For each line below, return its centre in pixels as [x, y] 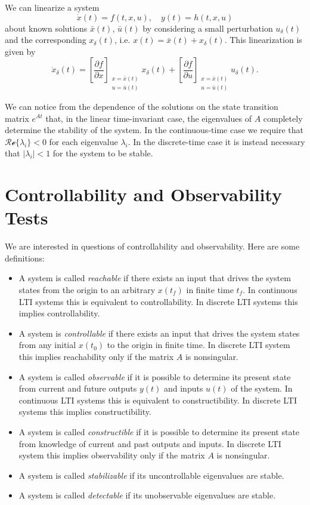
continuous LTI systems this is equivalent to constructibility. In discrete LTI [158, 400]
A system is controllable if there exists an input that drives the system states [159, 333]
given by [20, 51]
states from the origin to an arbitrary [87, 290]
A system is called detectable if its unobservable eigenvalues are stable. [147, 495]
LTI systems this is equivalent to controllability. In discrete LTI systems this [158, 301]
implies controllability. [59, 313]
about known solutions [46, 28]
